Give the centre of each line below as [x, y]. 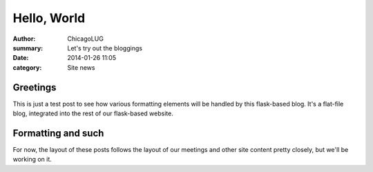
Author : [24, 39]
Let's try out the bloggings [105, 48]
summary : [28, 48]
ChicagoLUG [85, 39]
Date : [21, 58]
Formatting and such [58, 133]
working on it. [32, 160]
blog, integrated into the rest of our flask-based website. [93, 113]
